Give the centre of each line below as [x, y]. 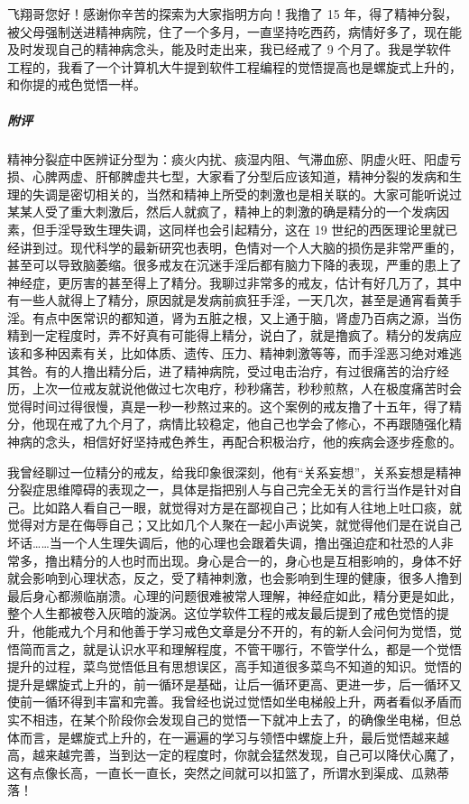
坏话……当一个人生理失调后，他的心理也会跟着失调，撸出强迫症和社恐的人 [224, 542]
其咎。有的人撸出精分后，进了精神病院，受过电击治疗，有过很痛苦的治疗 [222, 370]
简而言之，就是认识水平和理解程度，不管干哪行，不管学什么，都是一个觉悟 [240, 648]
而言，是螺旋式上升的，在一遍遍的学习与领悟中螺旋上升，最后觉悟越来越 [234, 737]
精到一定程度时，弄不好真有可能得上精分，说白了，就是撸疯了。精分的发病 [228, 335]
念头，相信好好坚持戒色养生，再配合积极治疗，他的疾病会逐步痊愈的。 [253, 442]
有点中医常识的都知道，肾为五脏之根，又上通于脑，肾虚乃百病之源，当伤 [247, 317]
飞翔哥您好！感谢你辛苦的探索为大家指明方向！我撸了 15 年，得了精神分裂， [233, 14]
